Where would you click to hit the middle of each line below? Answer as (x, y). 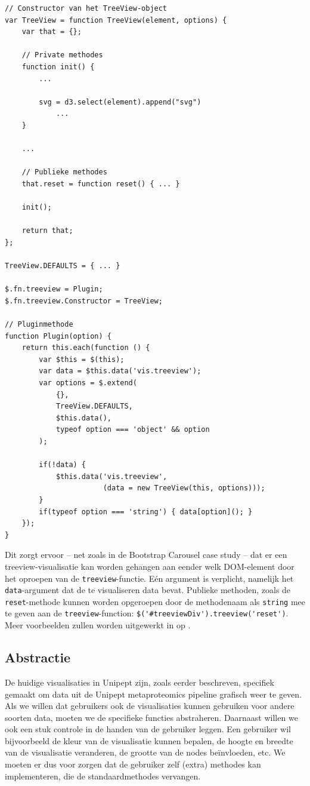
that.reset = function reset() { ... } (101, 184)
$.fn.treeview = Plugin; (54, 289)
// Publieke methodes (64, 172)
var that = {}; (52, 32)
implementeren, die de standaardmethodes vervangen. (103, 776)
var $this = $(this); (82, 359)
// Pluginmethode (39, 325)
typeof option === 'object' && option (133, 430)
